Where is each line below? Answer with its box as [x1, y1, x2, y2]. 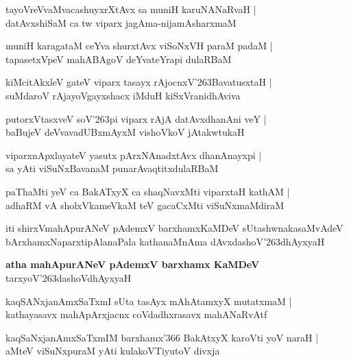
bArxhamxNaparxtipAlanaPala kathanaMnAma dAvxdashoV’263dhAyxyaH [5, 234, 325, 248]
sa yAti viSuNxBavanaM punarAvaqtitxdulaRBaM [5, 161, 219, 176]
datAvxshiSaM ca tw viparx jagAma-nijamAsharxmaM [5, 15, 237, 29]
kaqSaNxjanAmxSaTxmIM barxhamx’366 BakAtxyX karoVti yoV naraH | [5, 330, 319, 344]
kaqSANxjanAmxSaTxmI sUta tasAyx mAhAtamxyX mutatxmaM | [5, 293, 292, 308]
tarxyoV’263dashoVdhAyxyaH [5, 270, 132, 285]
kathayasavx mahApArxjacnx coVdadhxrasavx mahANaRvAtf [5, 307, 267, 322]
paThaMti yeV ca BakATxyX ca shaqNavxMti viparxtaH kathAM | [5, 184, 290, 198]
